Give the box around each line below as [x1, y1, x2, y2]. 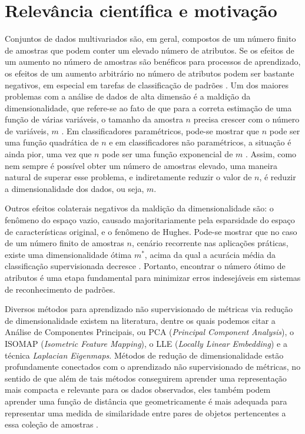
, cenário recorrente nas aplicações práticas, [131, 237, 289, 249]
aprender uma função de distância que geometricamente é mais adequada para [5, 395, 287, 407]
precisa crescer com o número [193, 113, 300, 125]
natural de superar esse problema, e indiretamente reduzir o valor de [5, 171, 252, 183]
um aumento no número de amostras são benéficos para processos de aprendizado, [5, 55, 301, 68]
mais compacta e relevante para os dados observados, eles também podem [5, 383, 271, 396]
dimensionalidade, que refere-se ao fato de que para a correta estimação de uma [5, 101, 292, 114]
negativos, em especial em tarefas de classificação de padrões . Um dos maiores [5, 78, 289, 91]
